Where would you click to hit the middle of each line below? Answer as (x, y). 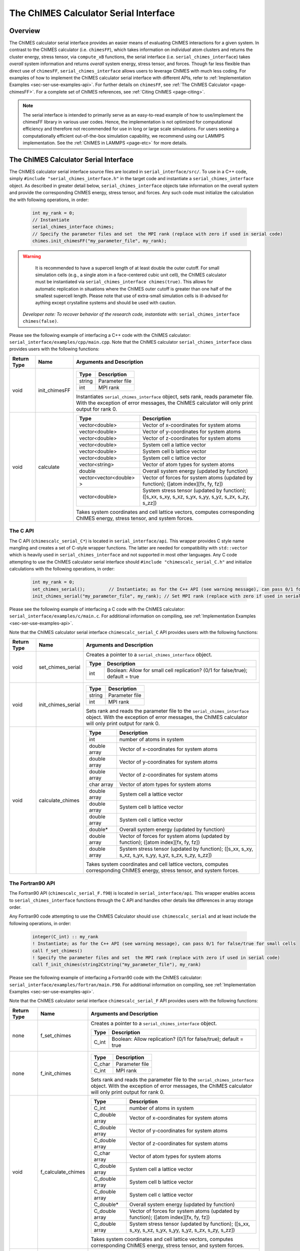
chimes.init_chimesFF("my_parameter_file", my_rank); (99, 241)
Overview (25, 31)
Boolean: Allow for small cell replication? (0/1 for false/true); (177, 671)
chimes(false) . (40, 321)
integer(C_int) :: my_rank (65, 936)
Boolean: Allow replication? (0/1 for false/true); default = (177, 1039)
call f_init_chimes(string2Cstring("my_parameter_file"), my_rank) (117, 965)
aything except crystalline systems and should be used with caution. (106, 303)
